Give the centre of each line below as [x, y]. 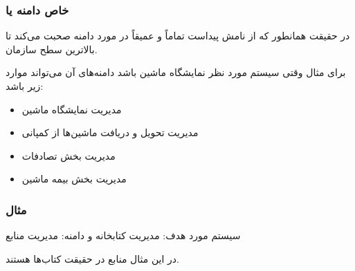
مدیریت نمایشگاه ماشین [72, 109]
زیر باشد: [25, 86]
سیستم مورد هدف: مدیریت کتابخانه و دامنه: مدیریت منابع [123, 235]
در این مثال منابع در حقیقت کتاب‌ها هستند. [92, 258]
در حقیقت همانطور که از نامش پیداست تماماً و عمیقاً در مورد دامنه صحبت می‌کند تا [178, 36]
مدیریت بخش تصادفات [69, 155]
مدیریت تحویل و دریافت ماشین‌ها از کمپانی [110, 132]
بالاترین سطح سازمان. [52, 49]
